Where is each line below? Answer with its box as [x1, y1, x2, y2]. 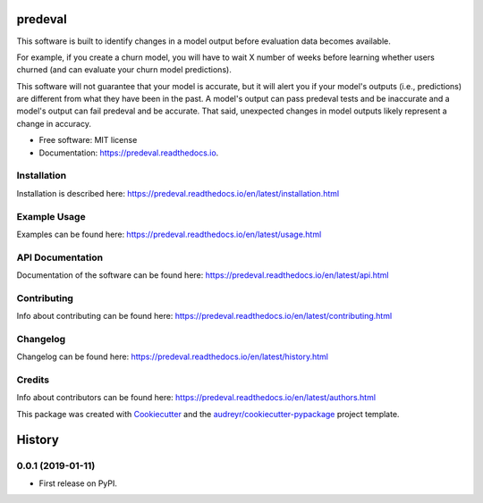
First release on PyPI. [38, 478, 118, 489]
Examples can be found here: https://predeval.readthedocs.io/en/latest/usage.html [16, 229, 322, 239]
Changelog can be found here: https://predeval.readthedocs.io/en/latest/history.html [16, 351, 329, 362]
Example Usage [16, 210, 86, 222]
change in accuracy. [16, 118, 91, 129]
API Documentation [16, 251, 104, 264]
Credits [16, 373, 49, 386]
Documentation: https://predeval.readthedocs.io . [38, 147, 219, 158]
